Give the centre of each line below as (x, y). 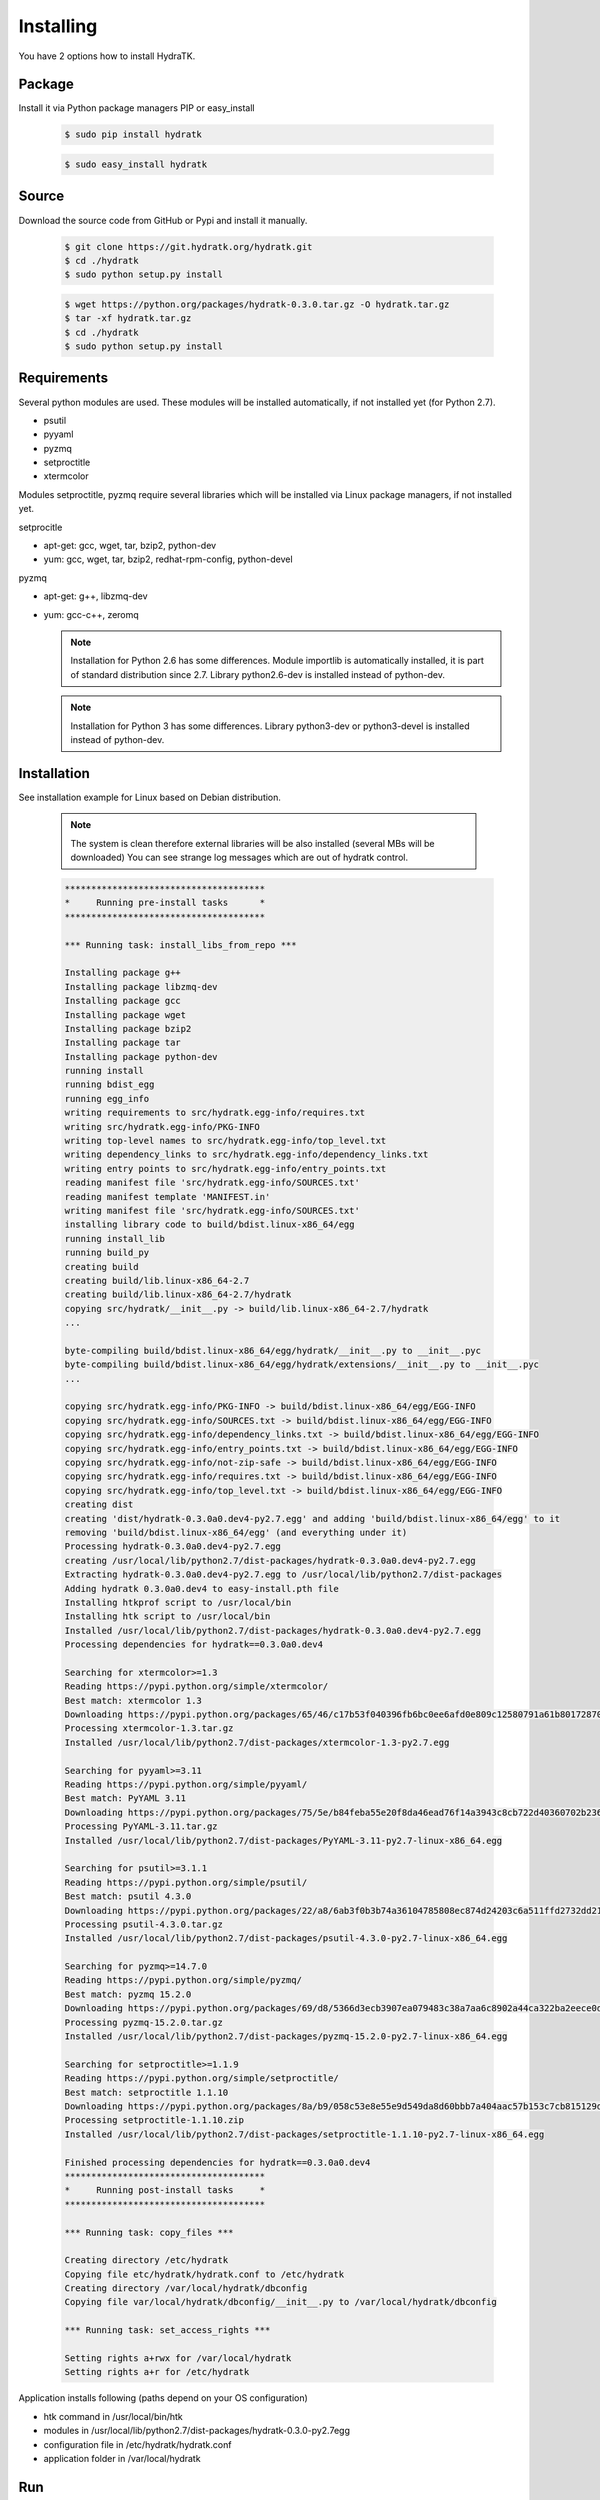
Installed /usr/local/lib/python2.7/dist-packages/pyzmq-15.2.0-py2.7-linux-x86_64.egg (286, 2036)
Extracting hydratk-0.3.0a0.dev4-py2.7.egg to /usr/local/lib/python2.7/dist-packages (283, 1574)
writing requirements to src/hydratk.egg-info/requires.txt (215, 1113)
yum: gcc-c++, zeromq (91, 614)
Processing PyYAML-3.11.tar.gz (141, 1826)
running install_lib (114, 1238)
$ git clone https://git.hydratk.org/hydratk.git (188, 246)
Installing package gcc (123, 1001)
